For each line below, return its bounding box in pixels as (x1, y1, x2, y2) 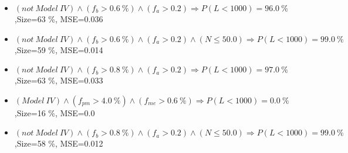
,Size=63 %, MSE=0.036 (14, 13, 103, 25)
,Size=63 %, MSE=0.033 (14, 74, 103, 86)
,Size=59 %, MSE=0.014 (14, 43, 103, 55)
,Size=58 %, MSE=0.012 (14, 137, 103, 149)
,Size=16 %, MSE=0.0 (14, 106, 95, 119)
